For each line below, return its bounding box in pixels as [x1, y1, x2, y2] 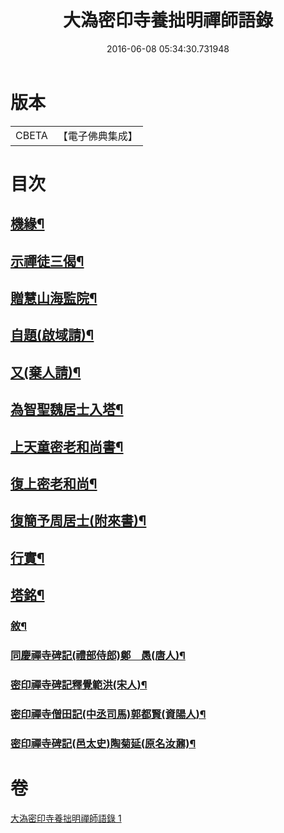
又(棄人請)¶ [10, 364, 82, 381]
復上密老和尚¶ [10, 476, 98, 492]
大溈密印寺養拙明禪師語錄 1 [10, 812, 122, 824]
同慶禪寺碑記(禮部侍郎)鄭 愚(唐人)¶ [10, 649, 186, 663]
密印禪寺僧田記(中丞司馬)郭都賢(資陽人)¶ [10, 707, 207, 721]
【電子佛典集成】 [57, 129, 138, 143]
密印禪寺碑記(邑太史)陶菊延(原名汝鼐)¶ [10, 736, 197, 750]
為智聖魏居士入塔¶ [10, 401, 124, 418]
